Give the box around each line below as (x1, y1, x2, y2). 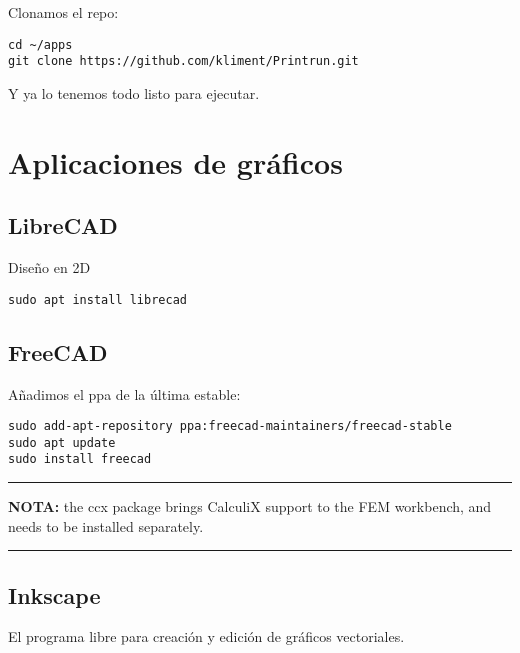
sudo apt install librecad (8, 292, 187, 307)
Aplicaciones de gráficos (8, 141, 343, 182)
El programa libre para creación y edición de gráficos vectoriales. (8, 626, 405, 647)
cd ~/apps (8, 37, 73, 52)
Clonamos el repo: (8, 2, 119, 22)
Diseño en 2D (8, 257, 91, 278)
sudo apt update (8, 435, 116, 450)
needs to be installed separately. (8, 515, 204, 536)
